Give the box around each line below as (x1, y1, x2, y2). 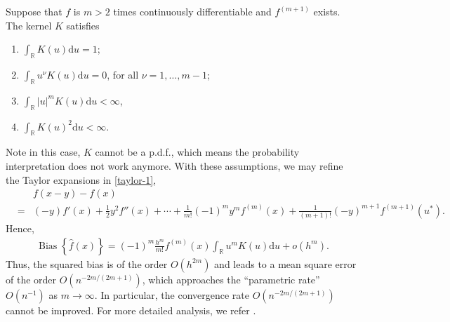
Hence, (6, 221, 34, 236)
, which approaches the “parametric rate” (142, 271, 320, 286)
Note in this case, (6, 145, 81, 159)
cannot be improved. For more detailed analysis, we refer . (6, 302, 256, 317)
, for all (107, 67, 139, 81)
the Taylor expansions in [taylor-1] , (6, 172, 157, 187)
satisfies (66, 18, 100, 32)
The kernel (6, 18, 52, 32)
